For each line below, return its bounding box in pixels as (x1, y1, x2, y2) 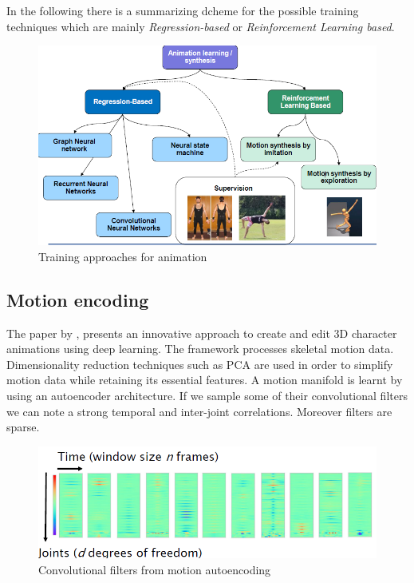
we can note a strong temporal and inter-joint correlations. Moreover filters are (6, 403, 392, 419)
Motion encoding (6, 287, 149, 311)
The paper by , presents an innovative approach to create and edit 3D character (6, 324, 397, 341)
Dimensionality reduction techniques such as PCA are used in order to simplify (6, 355, 393, 372)
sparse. (6, 418, 40, 435)
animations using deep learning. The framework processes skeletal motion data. (6, 340, 394, 357)
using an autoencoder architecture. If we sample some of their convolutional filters (6, 387, 408, 403)
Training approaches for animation (38, 248, 207, 264)
